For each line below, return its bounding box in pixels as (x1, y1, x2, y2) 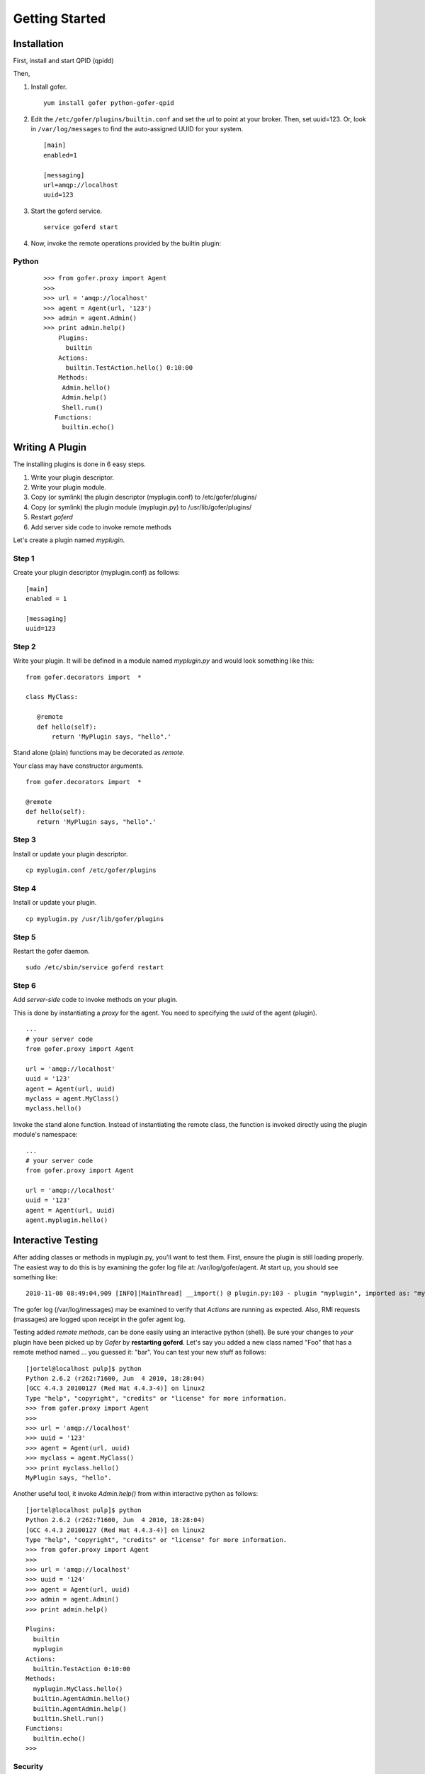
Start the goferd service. (30, 206, 103, 215)
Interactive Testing (13, 1235, 98, 1247)
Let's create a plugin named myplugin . (13, 536, 125, 544)
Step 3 (13, 834, 37, 844)
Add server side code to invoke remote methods (30, 522, 171, 531)
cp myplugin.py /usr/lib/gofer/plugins (25, 915, 164, 922)
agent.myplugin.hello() (25, 1216, 108, 1224)
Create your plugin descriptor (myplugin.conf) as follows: (13, 568, 181, 577)
